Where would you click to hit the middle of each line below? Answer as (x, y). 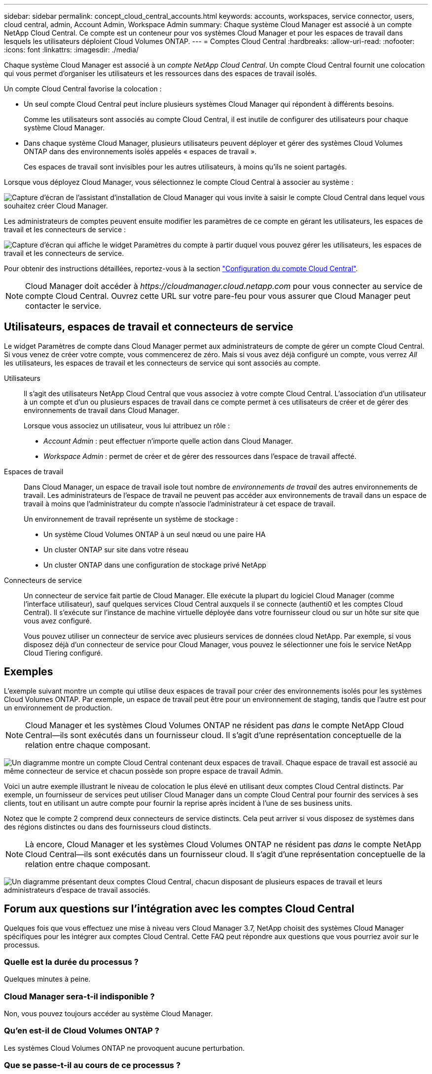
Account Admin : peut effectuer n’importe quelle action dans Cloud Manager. (168, 441)
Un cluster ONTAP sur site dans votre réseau (116, 549)
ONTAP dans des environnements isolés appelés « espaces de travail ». (140, 151)
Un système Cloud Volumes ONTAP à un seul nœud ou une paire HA (155, 534)
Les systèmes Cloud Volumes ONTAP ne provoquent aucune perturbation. (125, 1048)
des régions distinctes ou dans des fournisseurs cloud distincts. (108, 826)
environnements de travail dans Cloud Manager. (102, 410)
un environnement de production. (58, 707)
